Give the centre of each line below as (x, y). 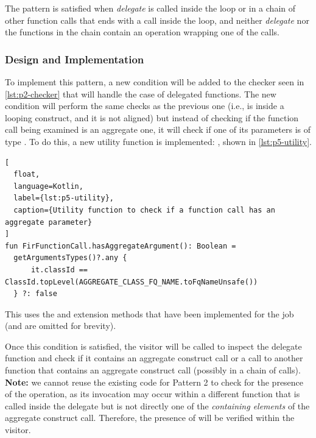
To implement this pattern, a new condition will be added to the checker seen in (155, 82)
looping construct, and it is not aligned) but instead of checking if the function (152, 117)
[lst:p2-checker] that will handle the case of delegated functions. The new (141, 94)
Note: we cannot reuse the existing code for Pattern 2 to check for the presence (154, 382)
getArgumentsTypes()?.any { (70, 258)
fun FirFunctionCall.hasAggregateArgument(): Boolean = (121, 246)
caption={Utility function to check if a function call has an (144, 210)
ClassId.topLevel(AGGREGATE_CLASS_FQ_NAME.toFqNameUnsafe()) (132, 282)
